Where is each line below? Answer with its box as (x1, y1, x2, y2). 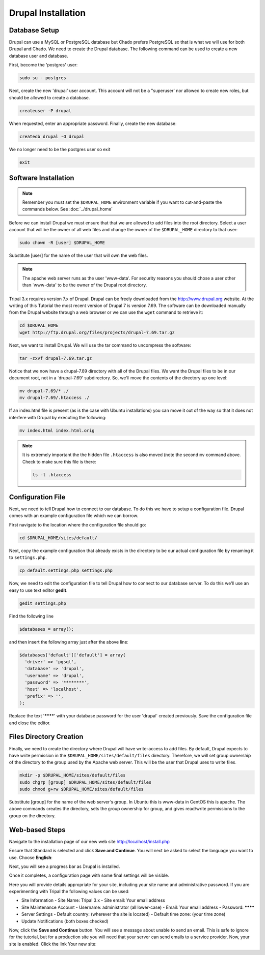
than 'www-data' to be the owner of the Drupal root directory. (22, 282, 147, 288)
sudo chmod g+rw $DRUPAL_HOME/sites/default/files (19, 786, 144, 792)
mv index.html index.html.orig (19, 428, 95, 433)
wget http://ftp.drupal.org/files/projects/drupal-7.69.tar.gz (19, 330, 175, 335)
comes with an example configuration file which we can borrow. (9, 513, 138, 519)
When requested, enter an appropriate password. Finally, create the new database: (9, 121, 177, 126)
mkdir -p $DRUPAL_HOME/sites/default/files (19, 772, 126, 778)
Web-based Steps (9, 826, 66, 834)
